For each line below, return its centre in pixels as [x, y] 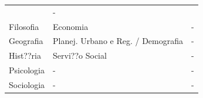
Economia [71, 26]
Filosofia [24, 26]
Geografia [26, 41]
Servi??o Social [80, 55]
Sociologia [27, 84]
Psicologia [27, 70]
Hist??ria [25, 55]
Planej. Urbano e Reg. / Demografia [118, 41]
